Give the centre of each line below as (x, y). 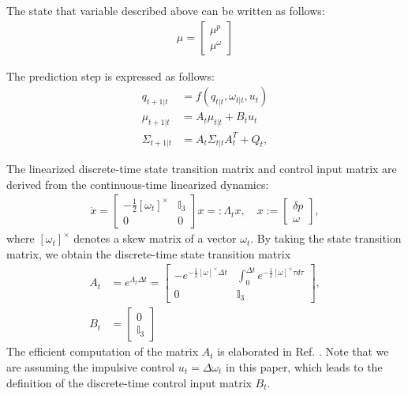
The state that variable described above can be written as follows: (166, 10)
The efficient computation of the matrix (103, 351)
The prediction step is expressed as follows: (110, 75)
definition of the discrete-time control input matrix (129, 382)
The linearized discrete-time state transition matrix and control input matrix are (202, 169)
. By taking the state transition (326, 238)
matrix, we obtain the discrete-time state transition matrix (149, 253)
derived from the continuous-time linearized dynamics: (138, 184)
